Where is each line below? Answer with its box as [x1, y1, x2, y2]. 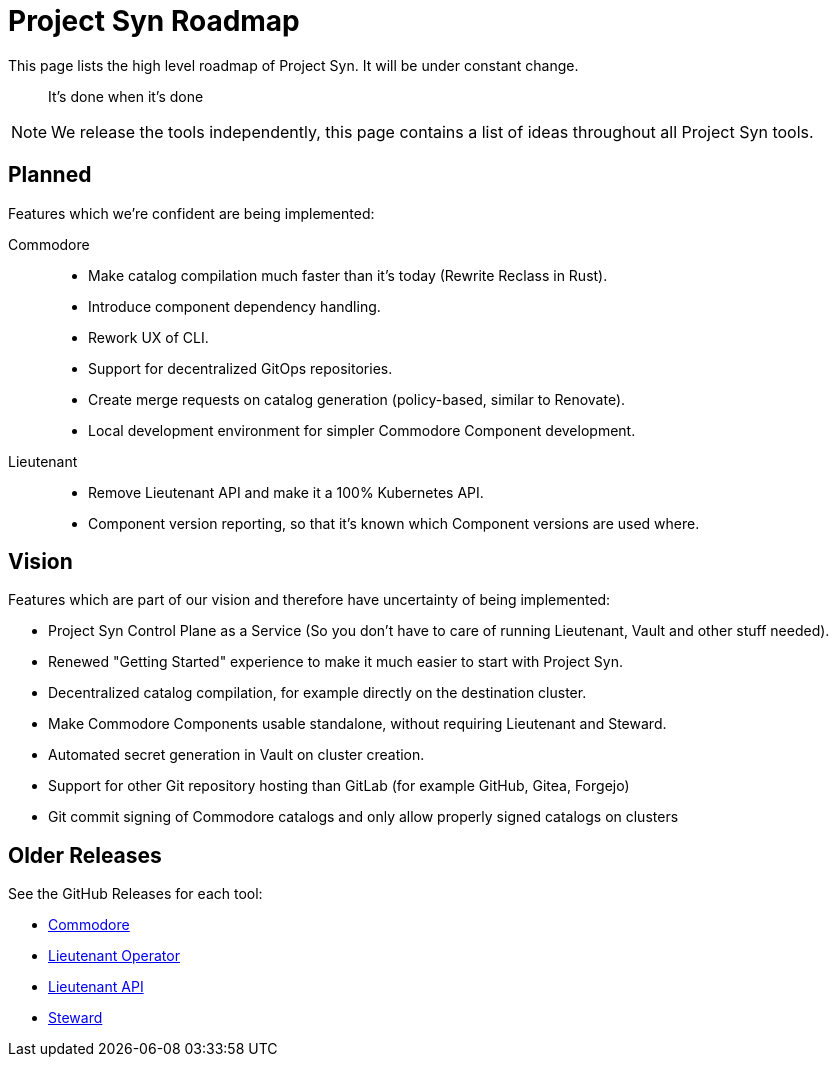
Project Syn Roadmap [8, 4, 300, 38]
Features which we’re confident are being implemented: [8, 204, 375, 222]
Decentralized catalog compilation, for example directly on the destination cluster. [48, 684, 587, 702]
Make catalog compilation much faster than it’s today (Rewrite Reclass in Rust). [88, 266, 608, 284]
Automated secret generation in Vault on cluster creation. [48, 746, 425, 764]
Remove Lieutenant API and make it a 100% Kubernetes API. [88, 483, 484, 501]
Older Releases [8, 842, 162, 868]
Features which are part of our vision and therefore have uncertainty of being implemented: [8, 591, 611, 609]
